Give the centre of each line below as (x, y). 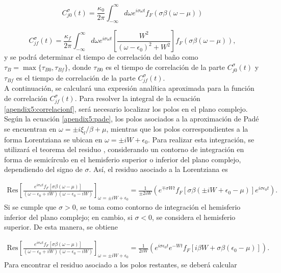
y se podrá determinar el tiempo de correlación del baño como (101, 57)
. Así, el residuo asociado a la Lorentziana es (158, 169)
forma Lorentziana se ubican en (53, 139)
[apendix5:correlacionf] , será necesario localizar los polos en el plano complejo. (126, 108)
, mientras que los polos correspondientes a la (177, 128)
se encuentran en (30, 128)
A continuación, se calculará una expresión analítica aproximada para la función (129, 88)
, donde (80, 67)
